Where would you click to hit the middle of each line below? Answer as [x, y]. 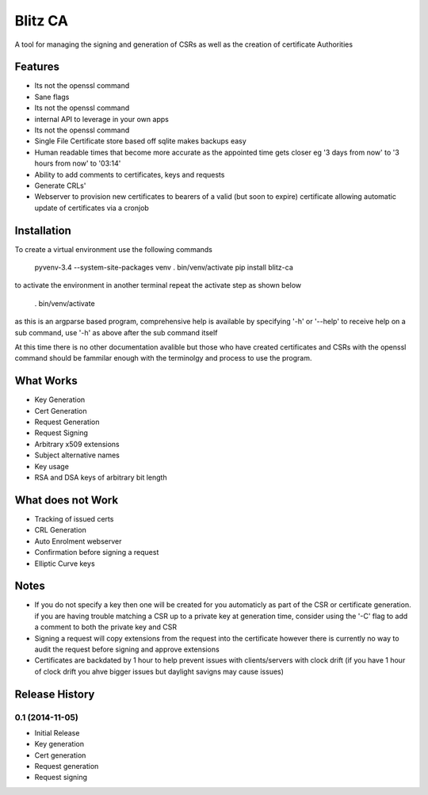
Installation [43, 230]
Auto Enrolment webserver [78, 541]
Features [37, 67]
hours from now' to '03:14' [78, 163]
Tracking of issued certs [74, 518]
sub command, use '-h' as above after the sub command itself [116, 332]
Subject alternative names [77, 455]
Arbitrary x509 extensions [77, 444]
